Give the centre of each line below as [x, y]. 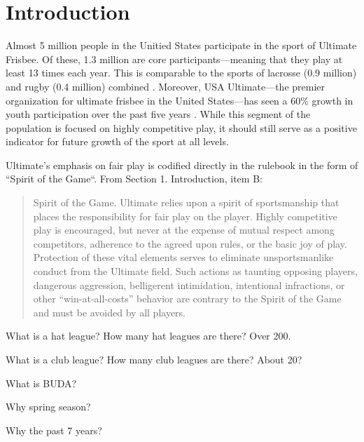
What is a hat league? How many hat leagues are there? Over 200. [148, 336]
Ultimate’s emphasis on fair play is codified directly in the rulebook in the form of [182, 165]
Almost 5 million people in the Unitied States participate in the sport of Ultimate [181, 45]
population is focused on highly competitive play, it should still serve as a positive [181, 127]
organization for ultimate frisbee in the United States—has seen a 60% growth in [180, 100]
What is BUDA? [41, 383]
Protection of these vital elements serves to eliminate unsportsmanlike [183, 257]
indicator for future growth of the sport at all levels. [117, 141]
